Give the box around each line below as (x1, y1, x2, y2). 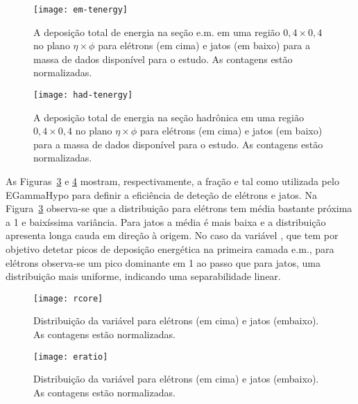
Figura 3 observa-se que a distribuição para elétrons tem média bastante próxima (6, 201, 352, 216)
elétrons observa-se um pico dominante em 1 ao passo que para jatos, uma (6, 255, 321, 270)
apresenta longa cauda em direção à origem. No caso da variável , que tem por (6, 228, 339, 243)
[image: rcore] (33, 293, 103, 304)
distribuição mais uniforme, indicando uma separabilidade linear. (6, 269, 281, 283)
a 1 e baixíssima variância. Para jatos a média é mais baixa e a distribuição (6, 214, 326, 229)
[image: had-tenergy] (33, 90, 133, 100)
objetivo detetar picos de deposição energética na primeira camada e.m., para (6, 242, 334, 256)
